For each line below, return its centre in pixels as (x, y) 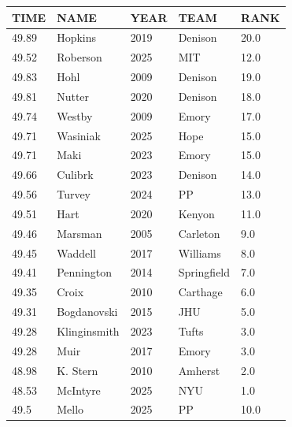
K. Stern (78, 370)
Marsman (79, 233)
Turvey (74, 194)
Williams (200, 252)
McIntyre (79, 390)
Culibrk (75, 175)
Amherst (199, 370)
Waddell (76, 252)
